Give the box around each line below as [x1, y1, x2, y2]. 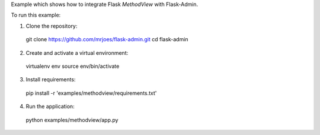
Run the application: [25, 103, 75, 110]
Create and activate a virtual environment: [25, 49, 129, 56]
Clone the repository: [25, 22, 78, 29]
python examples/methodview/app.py [25, 116, 119, 123]
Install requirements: [25, 76, 76, 83]
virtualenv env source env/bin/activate [25, 62, 120, 70]
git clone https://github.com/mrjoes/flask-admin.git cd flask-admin [25, 36, 189, 43]
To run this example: [11, 12, 61, 19]
